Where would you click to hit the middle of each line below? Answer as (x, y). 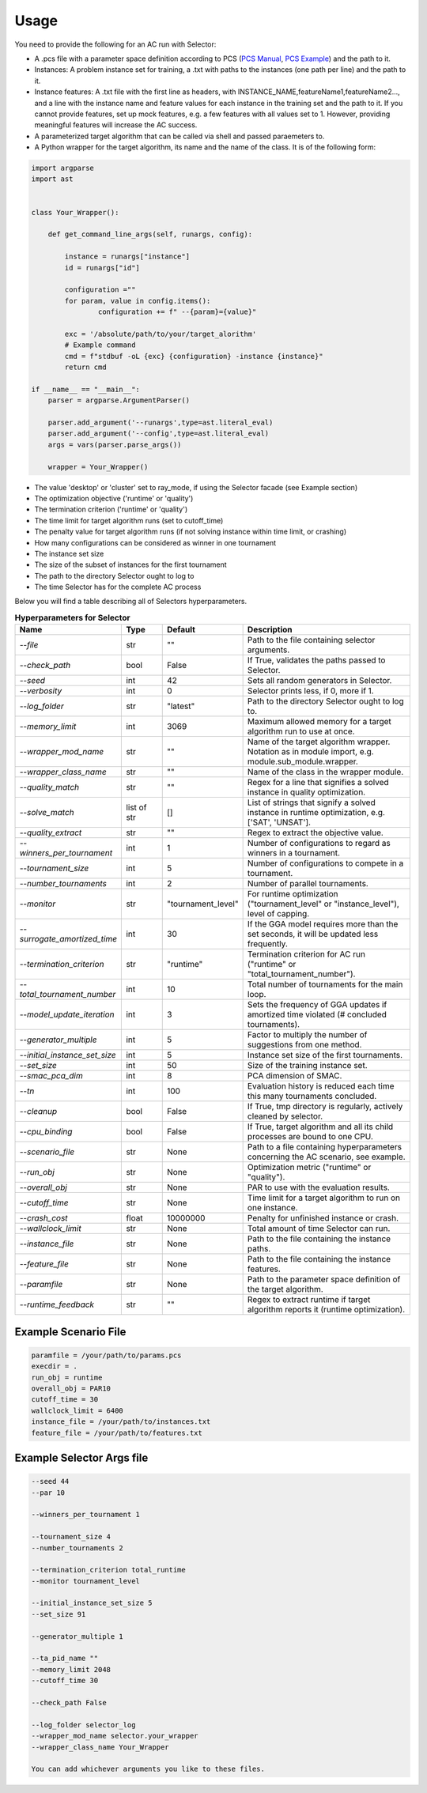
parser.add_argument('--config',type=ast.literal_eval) (159, 434)
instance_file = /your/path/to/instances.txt (121, 1422)
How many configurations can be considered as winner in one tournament (155, 542)
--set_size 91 (59, 1614)
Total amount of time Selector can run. (319, 1229)
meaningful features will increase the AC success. (116, 125)
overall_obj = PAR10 (71, 1389)
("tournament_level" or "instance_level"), (323, 904)
